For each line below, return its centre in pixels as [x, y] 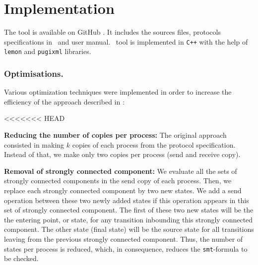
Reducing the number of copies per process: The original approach [115, 135]
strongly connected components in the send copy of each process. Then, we [118, 181]
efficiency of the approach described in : [64, 101]
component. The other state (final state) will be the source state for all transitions [129, 229]
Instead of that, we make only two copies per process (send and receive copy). [122, 154]
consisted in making [34, 144]
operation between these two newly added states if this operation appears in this [127, 200]
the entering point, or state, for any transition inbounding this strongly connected [129, 219]
